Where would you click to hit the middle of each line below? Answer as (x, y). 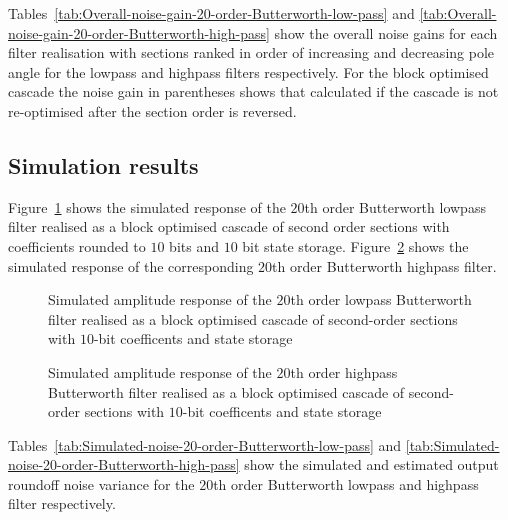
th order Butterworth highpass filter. (384, 265)
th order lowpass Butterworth (381, 299)
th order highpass (344, 371)
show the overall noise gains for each (386, 32)
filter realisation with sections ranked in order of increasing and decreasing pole (251, 52)
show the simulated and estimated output (371, 464)
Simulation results (103, 164)
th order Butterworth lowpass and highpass (346, 483)
